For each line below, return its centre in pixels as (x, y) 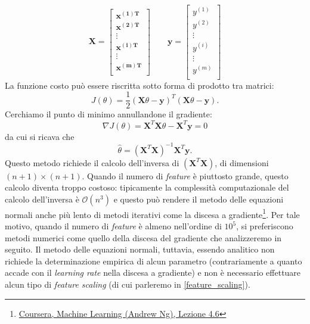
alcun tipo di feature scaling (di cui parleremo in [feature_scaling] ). (128, 284)
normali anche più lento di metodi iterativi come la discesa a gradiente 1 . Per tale (152, 213)
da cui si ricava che (40, 136)
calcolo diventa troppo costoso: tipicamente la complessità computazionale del (147, 187)
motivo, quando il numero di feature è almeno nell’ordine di (113, 226)
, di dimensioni (242, 162)
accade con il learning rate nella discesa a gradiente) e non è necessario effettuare (153, 272)
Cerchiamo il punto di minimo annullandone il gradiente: (108, 114)
